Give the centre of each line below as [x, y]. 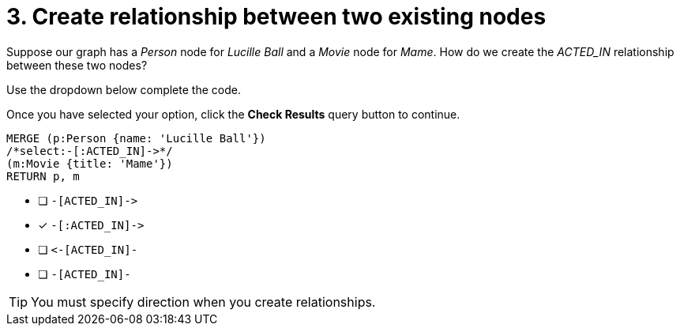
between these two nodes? [77, 65]
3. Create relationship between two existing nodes [276, 17]
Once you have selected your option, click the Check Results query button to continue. [233, 114]
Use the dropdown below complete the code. [124, 89]
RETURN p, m [43, 176]
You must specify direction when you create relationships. [203, 302]
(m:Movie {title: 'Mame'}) [90, 163]
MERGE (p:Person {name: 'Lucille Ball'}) [136, 138]
